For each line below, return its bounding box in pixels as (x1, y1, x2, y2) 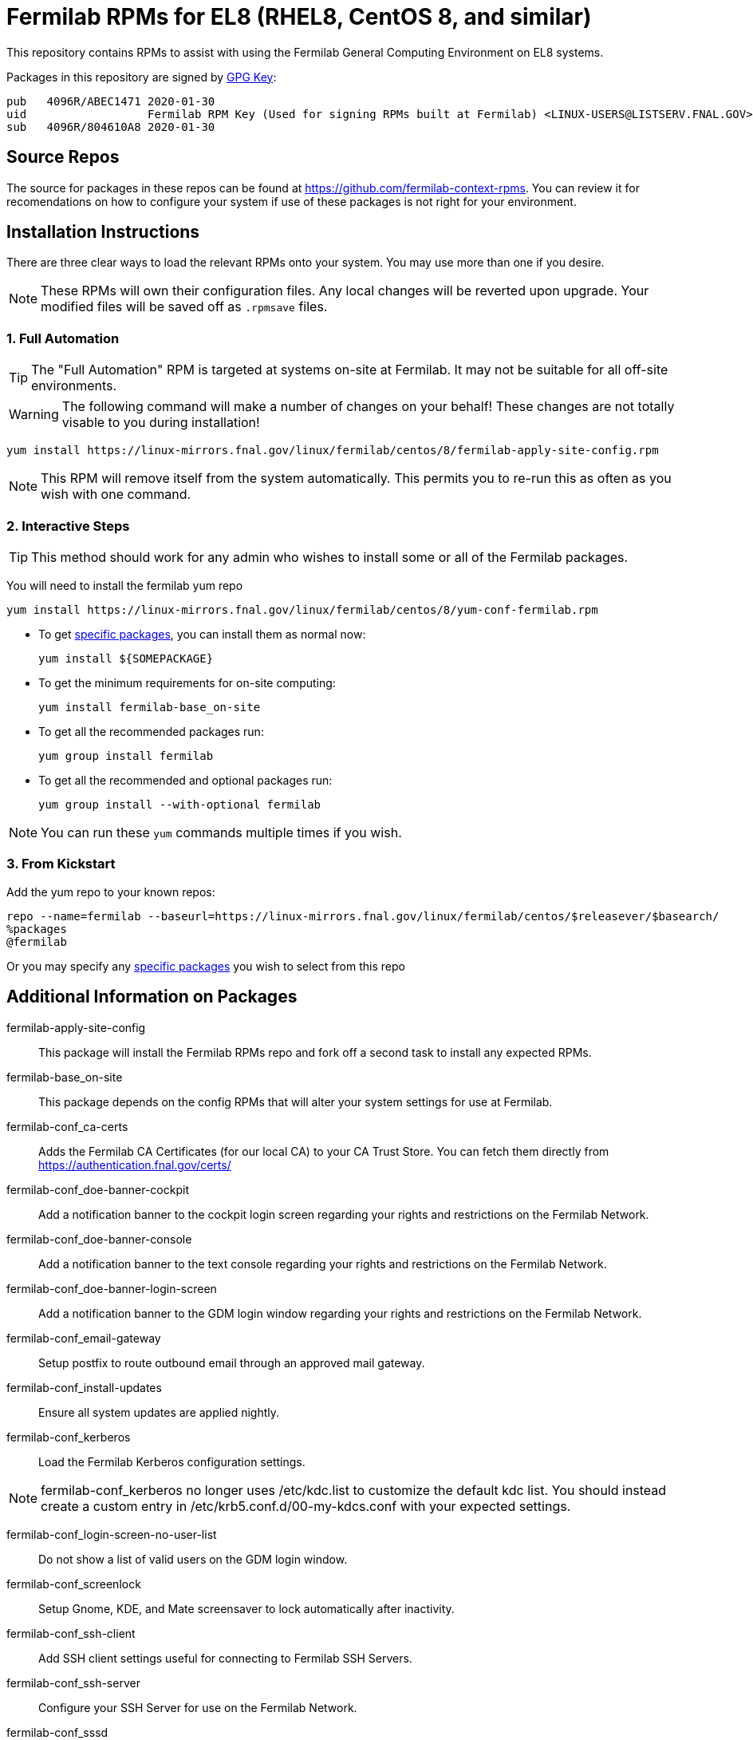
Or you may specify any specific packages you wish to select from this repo (6, 959, 405, 973)
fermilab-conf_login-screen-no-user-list (6, 1527, 217, 1541)
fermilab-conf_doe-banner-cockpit (6, 1182, 189, 1196)
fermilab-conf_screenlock (6, 1576, 141, 1591)
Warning (9, 406, 59, 423)
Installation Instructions (6, 222, 200, 243)
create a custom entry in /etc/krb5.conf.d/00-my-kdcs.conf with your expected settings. (41, 1497, 571, 1514)
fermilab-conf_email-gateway (6, 1331, 161, 1345)
